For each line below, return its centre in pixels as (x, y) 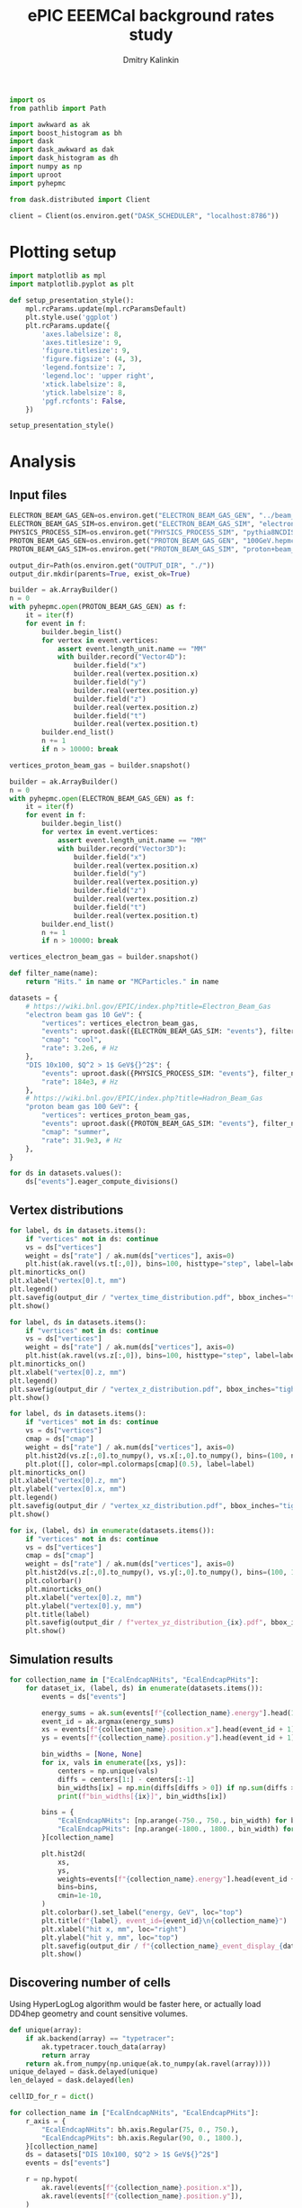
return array (66, 2055)
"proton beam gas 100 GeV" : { (82, 1107)
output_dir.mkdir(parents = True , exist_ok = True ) (100, 574)
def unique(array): (46, 2031)
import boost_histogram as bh (66, 133)
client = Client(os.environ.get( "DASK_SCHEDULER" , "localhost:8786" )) (144, 216)
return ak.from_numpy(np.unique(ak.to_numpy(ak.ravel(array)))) (148, 2064)
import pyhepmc (38, 183)
